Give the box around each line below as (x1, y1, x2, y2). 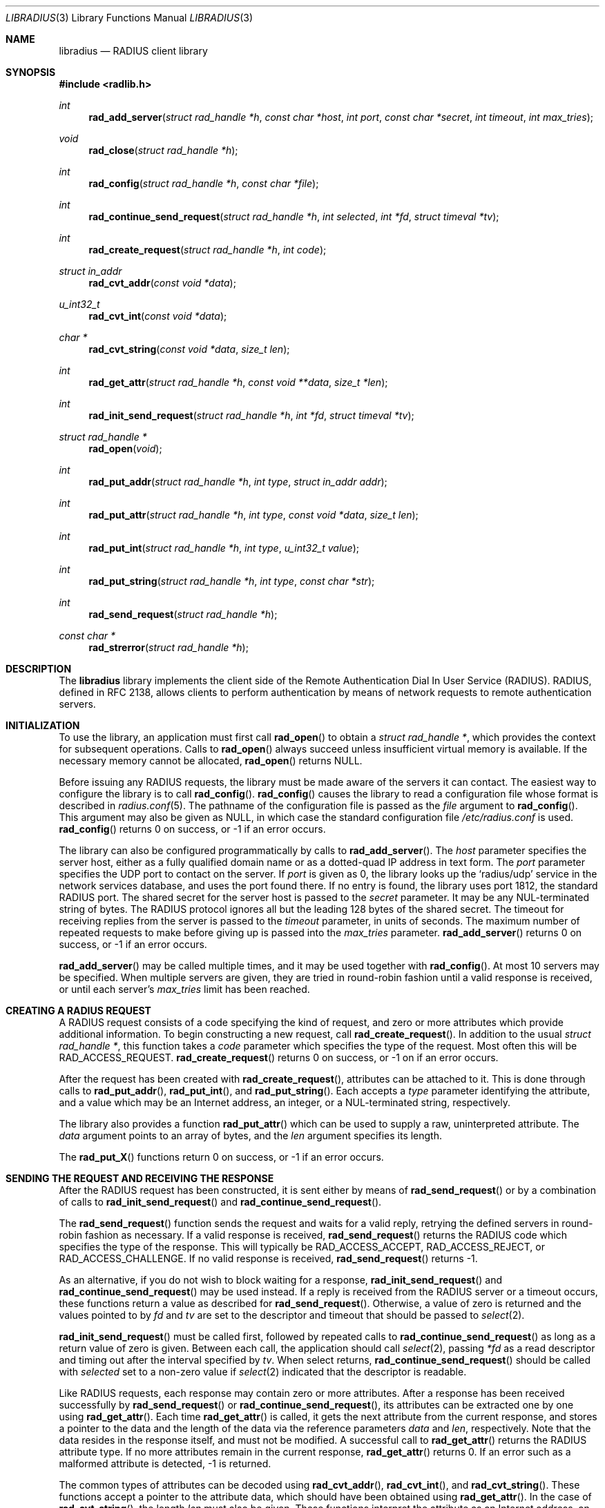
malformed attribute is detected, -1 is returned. (59, 1458, 271, 1469)
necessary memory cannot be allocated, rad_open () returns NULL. (59, 755, 363, 766)
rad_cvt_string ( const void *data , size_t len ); (88, 343, 290, 355)
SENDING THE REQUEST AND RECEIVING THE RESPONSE (6, 1172, 274, 1184)
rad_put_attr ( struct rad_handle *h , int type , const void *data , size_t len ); (88, 509, 419, 521)
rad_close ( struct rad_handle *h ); (88, 144, 238, 156)
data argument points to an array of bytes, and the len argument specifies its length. (59, 1130, 443, 1141)
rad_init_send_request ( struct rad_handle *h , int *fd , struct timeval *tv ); (88, 409, 414, 421)
